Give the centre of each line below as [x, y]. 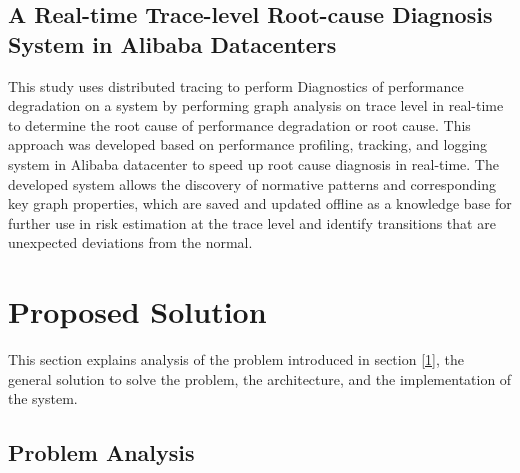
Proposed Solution [137, 311]
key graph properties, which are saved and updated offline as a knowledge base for [260, 203]
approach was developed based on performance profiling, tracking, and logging [248, 144]
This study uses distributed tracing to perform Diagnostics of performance [236, 85]
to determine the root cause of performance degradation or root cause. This [239, 124]
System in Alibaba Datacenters [172, 43]
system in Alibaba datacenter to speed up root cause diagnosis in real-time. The [253, 163]
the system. [43, 398]
